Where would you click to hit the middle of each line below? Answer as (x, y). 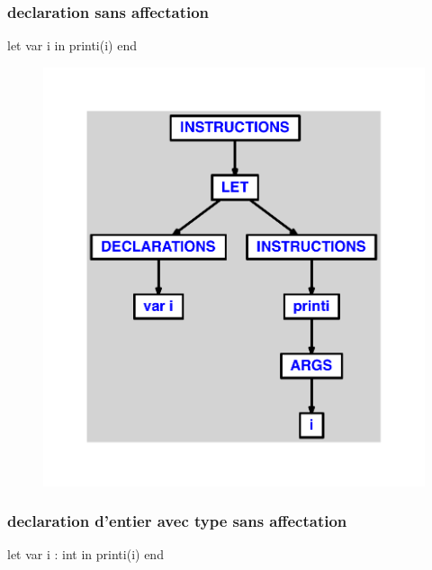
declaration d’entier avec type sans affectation (177, 521)
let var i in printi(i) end (72, 45)
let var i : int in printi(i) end (85, 554)
